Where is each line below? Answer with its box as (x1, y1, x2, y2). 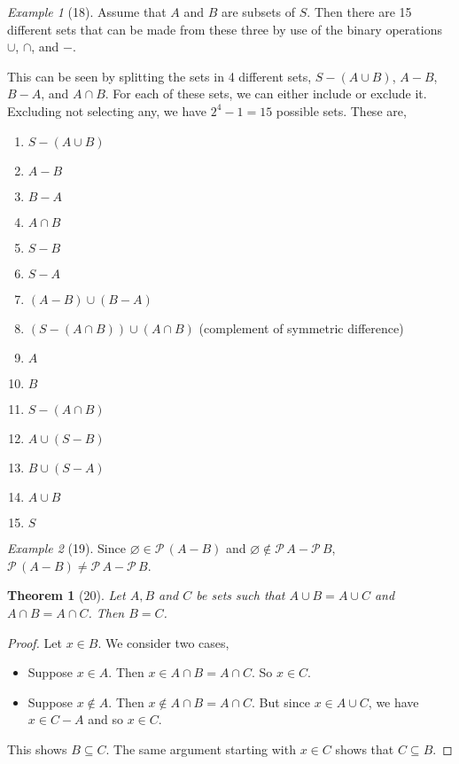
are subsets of (221, 3, 296, 20)
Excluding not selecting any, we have (7, 101, 207, 120)
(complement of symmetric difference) (198, 318, 404, 337)
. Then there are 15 (307, 3, 412, 20)
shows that (335, 739, 394, 758)
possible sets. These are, (276, 101, 407, 120)
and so (88, 710, 123, 729)
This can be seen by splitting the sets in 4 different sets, (7, 66, 312, 85)
